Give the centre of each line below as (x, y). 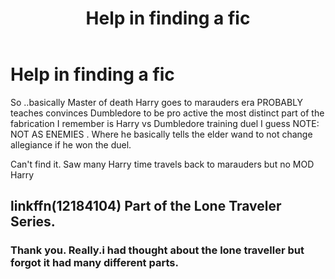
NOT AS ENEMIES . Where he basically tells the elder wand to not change (161, 134)
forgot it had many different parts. (94, 263)
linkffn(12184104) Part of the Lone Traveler (146, 206)
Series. (33, 222)
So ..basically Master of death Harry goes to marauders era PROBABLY (157, 102)
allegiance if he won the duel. (71, 144)
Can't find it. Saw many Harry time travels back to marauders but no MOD (162, 164)
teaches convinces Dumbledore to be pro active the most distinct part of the (167, 113)
